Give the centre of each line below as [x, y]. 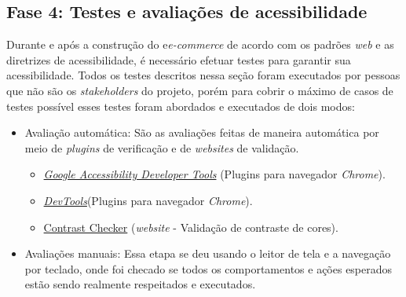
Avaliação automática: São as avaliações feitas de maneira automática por [202, 132]
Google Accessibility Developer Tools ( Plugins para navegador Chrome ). [214, 174]
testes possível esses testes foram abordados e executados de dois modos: [181, 106]
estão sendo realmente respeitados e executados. [140, 284]
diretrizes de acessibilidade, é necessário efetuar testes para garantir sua [179, 59]
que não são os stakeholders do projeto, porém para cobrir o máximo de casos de [200, 90]
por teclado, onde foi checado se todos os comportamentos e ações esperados [208, 268]
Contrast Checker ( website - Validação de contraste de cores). [191, 227]
